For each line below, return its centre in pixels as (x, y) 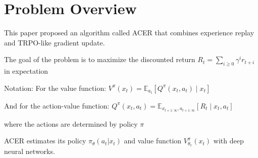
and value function (153, 141)
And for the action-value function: (57, 105)
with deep (228, 141)
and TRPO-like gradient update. (55, 42)
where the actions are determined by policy (71, 123)
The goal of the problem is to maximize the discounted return (100, 59)
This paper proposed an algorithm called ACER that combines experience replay (129, 33)
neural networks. (30, 151)
